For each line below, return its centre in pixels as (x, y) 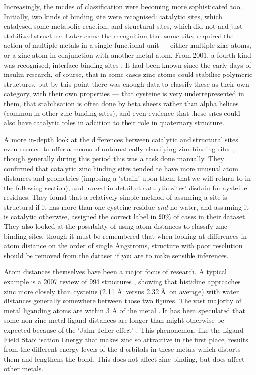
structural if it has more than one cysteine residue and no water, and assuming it (126, 206)
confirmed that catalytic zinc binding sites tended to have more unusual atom (121, 168)
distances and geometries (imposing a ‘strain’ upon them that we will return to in (128, 178)
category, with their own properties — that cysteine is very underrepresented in (124, 94)
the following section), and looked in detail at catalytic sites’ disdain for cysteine (126, 187)
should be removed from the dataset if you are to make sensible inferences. (116, 255)
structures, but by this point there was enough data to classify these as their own (127, 84)
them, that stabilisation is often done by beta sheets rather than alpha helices (121, 103)
